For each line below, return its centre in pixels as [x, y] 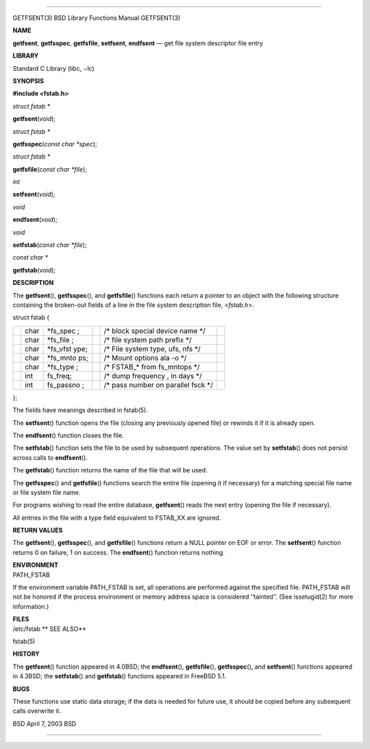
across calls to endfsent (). [50, 457]
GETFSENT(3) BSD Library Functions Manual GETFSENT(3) [97, 18]
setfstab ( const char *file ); [50, 245]
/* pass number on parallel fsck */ [159, 384]
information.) [31, 606]
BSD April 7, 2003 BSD [45, 724]
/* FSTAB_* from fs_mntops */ [152, 367]
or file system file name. [47, 492]
